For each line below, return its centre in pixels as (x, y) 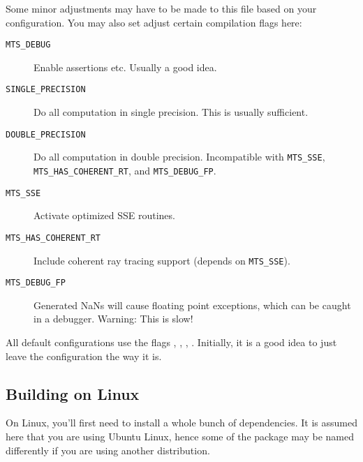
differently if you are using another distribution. (108, 450)
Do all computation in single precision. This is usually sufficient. (171, 112)
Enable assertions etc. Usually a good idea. (125, 67)
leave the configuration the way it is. (84, 356)
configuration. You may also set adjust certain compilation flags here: (154, 22)
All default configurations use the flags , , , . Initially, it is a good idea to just (171, 342)
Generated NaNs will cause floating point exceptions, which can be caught (192, 305)
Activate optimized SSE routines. (104, 215)
